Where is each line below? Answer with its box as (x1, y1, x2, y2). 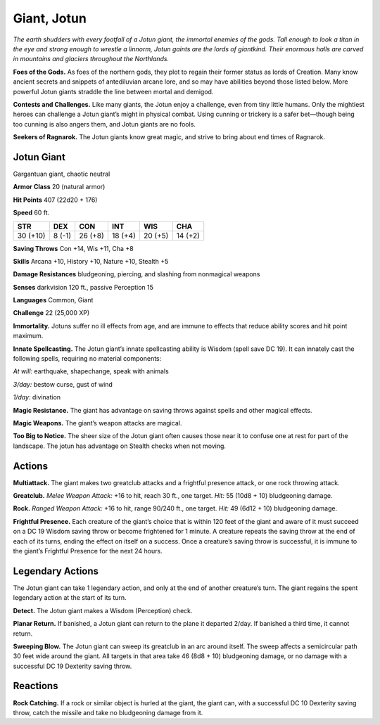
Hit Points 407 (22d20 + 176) (13, 195, 98, 204)
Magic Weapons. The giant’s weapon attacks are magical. (13, 419, 182, 427)
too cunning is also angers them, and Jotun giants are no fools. (13, 120, 196, 128)
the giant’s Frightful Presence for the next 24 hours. (13, 547, 163, 556)
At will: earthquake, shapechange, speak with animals (13, 367, 169, 376)
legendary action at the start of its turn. (13, 594, 127, 602)
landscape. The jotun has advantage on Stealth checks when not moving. (13, 442, 227, 450)
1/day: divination (13, 393, 61, 402)
